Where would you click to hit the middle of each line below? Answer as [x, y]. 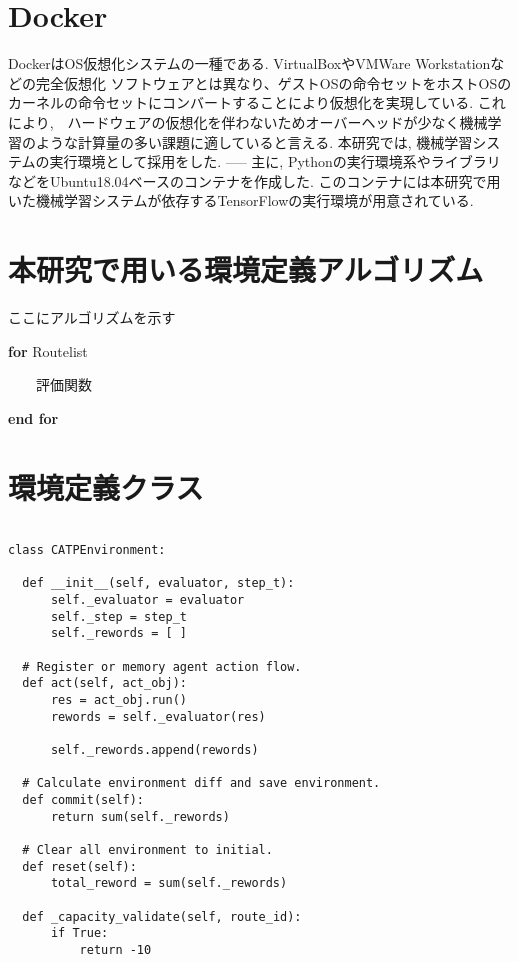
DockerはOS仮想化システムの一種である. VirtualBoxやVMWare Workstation [249, 63]
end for [33, 417]
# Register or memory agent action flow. [162, 666]
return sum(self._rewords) [140, 816]
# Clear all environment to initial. [147, 849]
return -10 [115, 949]
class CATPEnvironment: [87, 550]
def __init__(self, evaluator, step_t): [158, 583]
